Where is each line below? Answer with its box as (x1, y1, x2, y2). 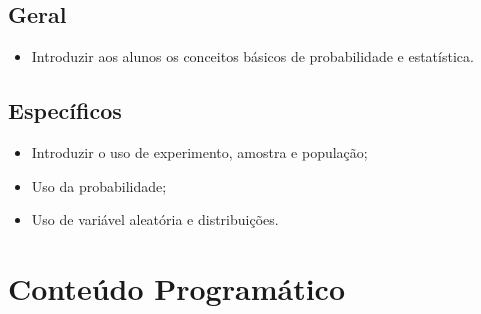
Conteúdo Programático (8, 267, 345, 308)
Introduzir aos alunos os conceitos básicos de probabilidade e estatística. (31, 46, 474, 67)
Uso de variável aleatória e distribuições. (31, 209, 279, 230)
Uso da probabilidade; (31, 175, 167, 196)
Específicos (8, 95, 122, 126)
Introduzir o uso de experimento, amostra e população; (31, 142, 368, 162)
